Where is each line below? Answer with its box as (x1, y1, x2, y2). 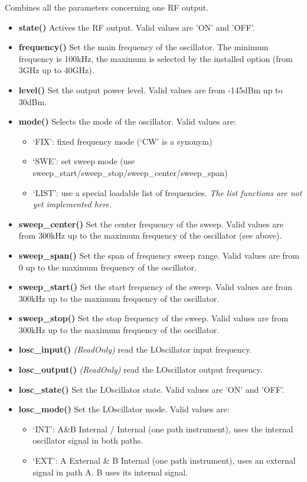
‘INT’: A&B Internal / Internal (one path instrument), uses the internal (32, 422, 293, 435)
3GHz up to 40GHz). (18, 64, 94, 76)
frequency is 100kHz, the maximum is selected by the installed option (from (18, 52, 293, 64)
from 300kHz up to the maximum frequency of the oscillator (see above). (18, 229, 282, 242)
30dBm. (18, 95, 47, 108)
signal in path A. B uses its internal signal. (32, 465, 188, 478)
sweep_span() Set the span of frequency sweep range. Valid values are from (18, 249, 299, 261)
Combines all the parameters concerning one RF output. (5, 1, 209, 13)
